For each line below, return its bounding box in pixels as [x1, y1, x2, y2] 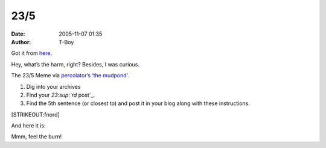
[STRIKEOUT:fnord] [11, 111, 60, 118]
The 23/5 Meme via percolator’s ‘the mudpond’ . [11, 72, 129, 79]
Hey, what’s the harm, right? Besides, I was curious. [11, 60, 140, 68]
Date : [11, 30, 25, 37]
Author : [11, 38, 31, 45]
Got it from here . [11, 50, 53, 57]
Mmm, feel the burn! [11, 133, 62, 140]
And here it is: [11, 122, 46, 129]
